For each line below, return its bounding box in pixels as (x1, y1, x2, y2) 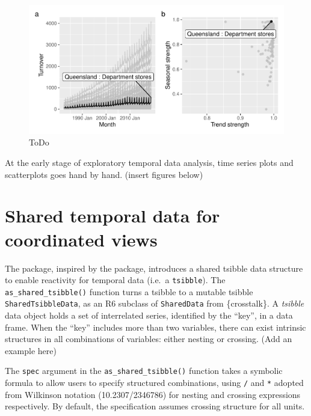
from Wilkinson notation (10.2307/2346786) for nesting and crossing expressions (5, 388, 301, 400)
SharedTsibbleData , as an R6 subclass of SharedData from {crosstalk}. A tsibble (5, 297, 304, 310)
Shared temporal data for (5, 203, 220, 228)
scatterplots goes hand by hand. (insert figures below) (5, 168, 203, 180)
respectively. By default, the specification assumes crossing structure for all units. (5, 400, 305, 412)
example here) (5, 344, 57, 356)
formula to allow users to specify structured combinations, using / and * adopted (5, 376, 304, 389)
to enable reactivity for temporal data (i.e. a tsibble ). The (5, 274, 226, 286)
